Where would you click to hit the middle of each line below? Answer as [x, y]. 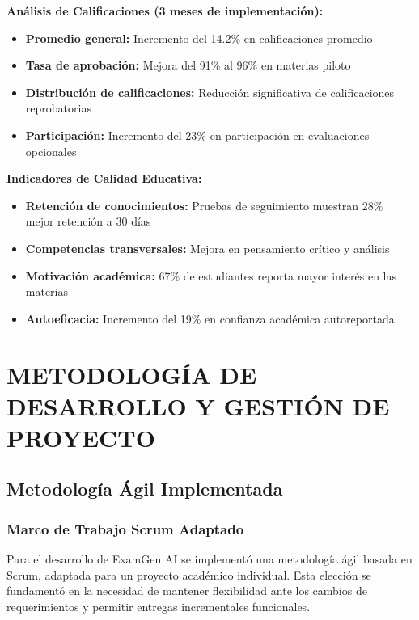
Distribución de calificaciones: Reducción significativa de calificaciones [210, 92]
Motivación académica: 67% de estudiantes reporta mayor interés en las [211, 275]
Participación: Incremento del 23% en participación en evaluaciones [197, 135]
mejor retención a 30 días [88, 221]
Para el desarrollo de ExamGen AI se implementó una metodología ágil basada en [209, 559]
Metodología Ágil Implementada [145, 489]
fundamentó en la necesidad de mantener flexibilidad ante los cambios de [187, 590]
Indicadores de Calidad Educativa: [104, 178]
